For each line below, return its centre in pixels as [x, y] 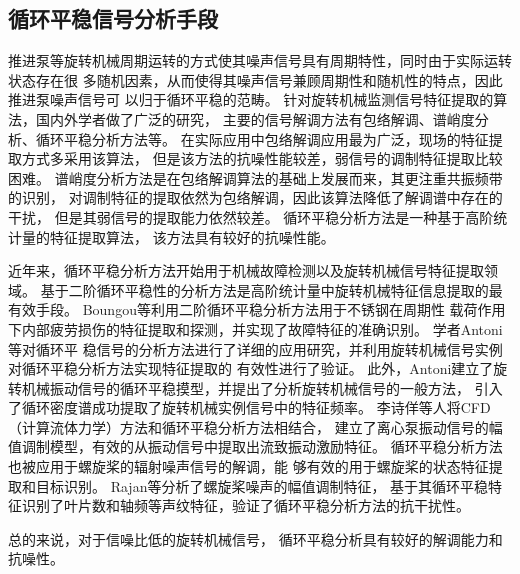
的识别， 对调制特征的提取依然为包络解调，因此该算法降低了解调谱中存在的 [255, 197]
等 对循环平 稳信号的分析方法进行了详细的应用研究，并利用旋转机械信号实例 [255, 348]
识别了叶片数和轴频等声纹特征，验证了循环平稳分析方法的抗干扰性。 [245, 505]
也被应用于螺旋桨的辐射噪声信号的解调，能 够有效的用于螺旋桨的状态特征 [248, 466]
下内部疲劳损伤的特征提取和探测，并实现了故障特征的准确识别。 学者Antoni [255, 328]
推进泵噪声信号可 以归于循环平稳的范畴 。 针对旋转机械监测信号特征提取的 [251, 99]
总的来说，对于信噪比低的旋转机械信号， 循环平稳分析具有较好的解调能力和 [255, 538]
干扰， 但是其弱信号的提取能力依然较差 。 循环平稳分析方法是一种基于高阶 [251, 216]
